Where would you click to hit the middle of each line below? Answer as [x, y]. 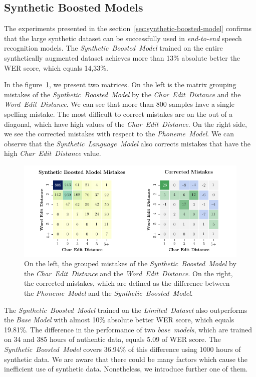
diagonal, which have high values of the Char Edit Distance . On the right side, [125, 124]
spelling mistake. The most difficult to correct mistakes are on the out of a [118, 114]
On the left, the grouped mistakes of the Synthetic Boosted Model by [130, 263]
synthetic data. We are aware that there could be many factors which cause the [126, 359]
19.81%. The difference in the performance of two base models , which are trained [128, 329]
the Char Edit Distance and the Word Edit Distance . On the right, [129, 273]
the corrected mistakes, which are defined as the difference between [127, 283]
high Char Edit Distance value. [53, 153]
